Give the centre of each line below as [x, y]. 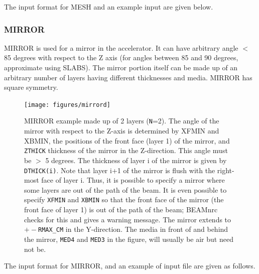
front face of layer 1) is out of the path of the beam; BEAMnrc [121, 210]
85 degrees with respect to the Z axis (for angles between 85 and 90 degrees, [121, 57]
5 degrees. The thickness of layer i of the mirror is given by [136, 160]
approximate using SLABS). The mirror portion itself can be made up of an [121, 67]
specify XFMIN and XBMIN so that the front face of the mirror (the [124, 199]
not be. [35, 249]
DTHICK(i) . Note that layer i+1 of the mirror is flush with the [120, 170]
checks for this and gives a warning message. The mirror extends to [128, 219]
